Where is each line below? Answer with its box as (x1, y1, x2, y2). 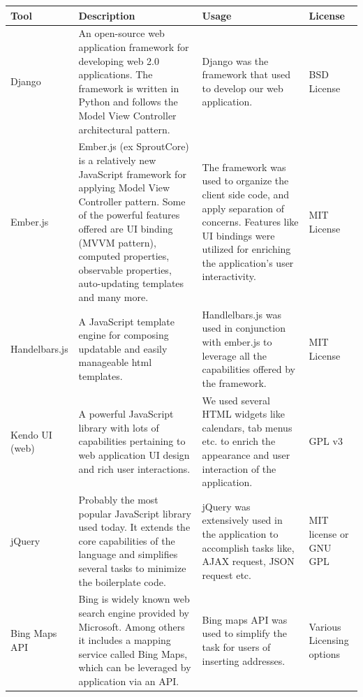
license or (309, 526, 349, 541)
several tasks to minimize (78, 560, 186, 575)
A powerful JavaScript (78, 406, 174, 421)
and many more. (78, 289, 149, 304)
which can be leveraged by (78, 660, 191, 675)
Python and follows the (78, 94, 178, 109)
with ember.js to (202, 334, 272, 348)
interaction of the (202, 461, 276, 476)
